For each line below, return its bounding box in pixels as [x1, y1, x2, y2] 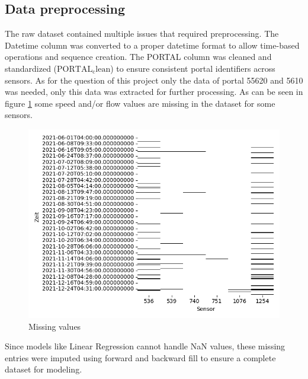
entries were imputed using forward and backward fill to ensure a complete [5, 351, 276, 364]
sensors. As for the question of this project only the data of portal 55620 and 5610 [5, 74, 303, 86]
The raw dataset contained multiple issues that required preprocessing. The [5, 27, 279, 40]
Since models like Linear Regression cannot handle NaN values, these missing [5, 340, 285, 352]
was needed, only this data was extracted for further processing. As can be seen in [5, 85, 303, 98]
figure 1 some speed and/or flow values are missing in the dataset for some [5, 97, 275, 109]
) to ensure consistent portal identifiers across [110, 62, 275, 74]
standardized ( [5, 62, 57, 74]
